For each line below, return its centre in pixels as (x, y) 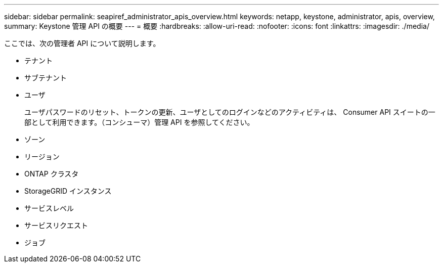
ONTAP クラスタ (52, 174)
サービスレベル (49, 208)
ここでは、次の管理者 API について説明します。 (82, 43)
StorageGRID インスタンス (68, 191)
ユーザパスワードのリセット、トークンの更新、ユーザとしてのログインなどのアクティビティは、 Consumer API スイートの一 (230, 112)
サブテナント (46, 78)
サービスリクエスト (56, 225)
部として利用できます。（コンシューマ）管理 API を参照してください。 (139, 122)
